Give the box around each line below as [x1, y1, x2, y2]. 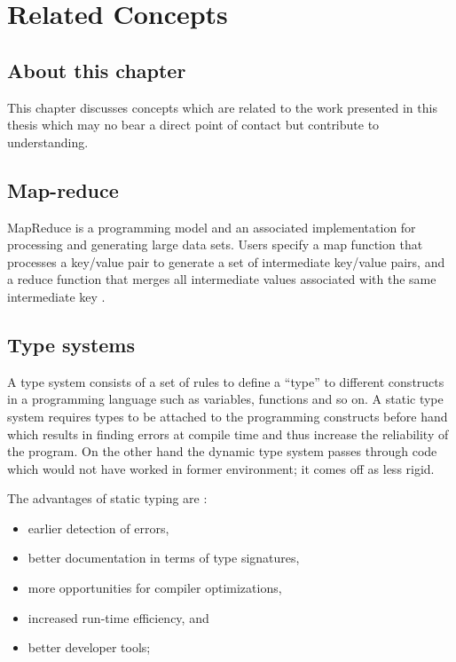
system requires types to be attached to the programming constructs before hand [7, 406, 448, 425]
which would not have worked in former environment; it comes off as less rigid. [7, 459, 435, 477]
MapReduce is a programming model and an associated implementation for [7, 217, 416, 236]
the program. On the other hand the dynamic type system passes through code [7, 442, 437, 461]
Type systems [7, 330, 135, 358]
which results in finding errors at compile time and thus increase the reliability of [7, 424, 449, 443]
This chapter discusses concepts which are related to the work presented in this [7, 98, 437, 116]
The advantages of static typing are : [7, 489, 208, 508]
